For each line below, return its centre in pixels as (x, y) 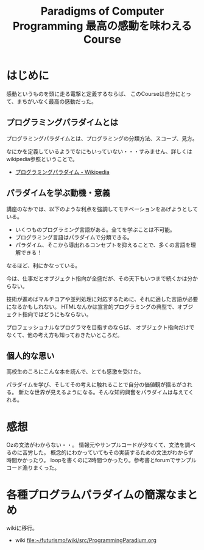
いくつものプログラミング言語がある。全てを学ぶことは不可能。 (95, 230)
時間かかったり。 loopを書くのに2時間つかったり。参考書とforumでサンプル (101, 460)
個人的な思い (30, 356)
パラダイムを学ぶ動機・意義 (58, 193)
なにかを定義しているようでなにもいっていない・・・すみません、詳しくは (100, 151)
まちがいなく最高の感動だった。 (57, 101)
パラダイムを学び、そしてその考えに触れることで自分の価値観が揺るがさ (97, 385)
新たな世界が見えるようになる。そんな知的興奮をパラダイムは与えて (103, 393)
